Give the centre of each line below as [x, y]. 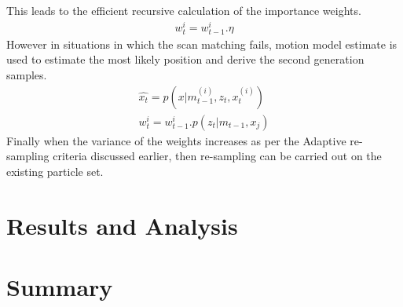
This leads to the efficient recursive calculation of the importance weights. [184, 10]
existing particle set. [55, 171]
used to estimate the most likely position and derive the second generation [185, 59]
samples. [27, 75]
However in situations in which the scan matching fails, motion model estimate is [202, 44]
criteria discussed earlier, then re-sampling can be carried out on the [217, 156]
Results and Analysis [122, 225]
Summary [60, 287]
